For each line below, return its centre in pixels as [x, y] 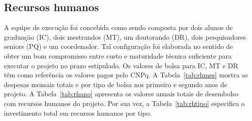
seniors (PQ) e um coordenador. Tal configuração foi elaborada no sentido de [118, 46]
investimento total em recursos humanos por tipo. [78, 113]
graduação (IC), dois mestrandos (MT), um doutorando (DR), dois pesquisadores [125, 37]
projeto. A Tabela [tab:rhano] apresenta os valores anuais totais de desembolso [121, 94]
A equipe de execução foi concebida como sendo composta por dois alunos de [118, 27]
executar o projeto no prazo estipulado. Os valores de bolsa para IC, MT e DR [121, 65]
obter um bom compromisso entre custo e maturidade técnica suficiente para [118, 55]
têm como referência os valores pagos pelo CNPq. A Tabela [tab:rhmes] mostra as [126, 75]
